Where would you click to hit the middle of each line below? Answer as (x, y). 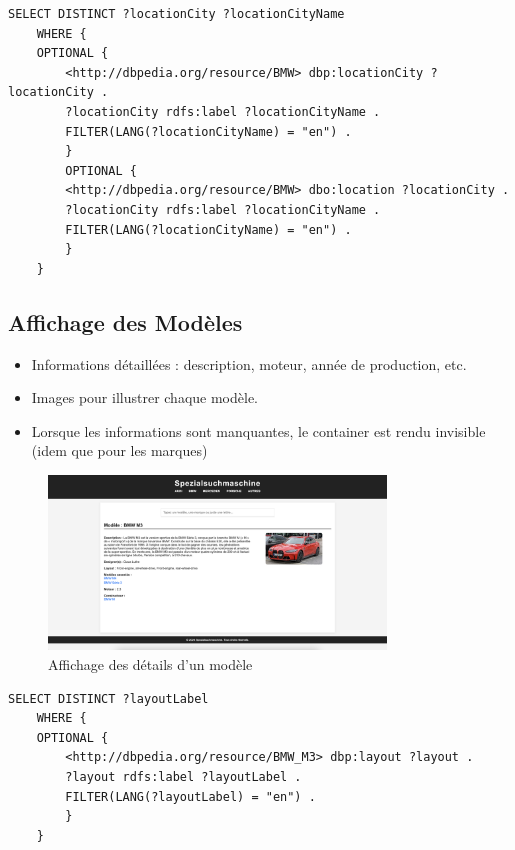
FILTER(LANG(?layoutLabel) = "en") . (190, 796)
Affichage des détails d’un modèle (150, 664)
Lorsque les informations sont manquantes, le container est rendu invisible (258, 430)
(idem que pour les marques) (119, 450)
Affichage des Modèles (125, 321)
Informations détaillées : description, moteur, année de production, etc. (249, 363)
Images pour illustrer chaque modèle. (145, 397)
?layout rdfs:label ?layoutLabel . (183, 777)
